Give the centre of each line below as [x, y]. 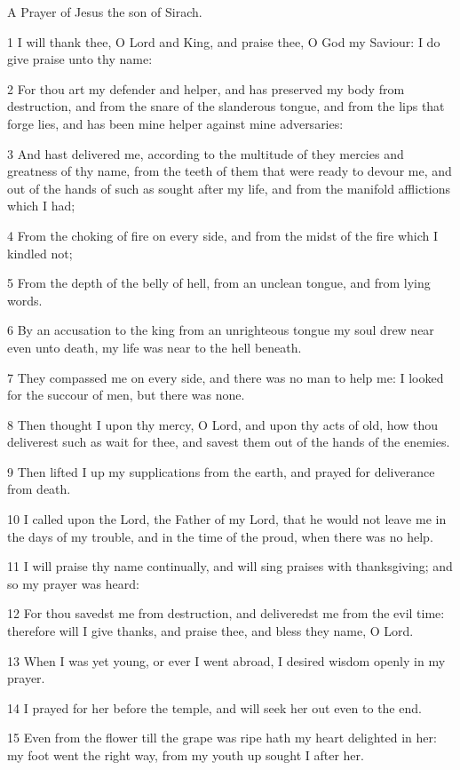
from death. [39, 489]
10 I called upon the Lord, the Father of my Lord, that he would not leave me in [227, 519]
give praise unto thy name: [80, 59]
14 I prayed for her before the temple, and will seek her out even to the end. [214, 707]
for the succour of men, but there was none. [126, 395]
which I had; [41, 206]
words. [25, 300]
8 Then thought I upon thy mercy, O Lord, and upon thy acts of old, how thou [222, 424]
